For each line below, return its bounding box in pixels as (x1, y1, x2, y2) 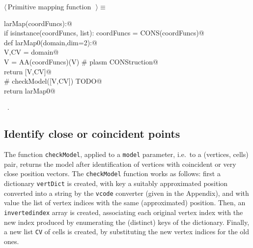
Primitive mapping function (7, 1, 91, 11)
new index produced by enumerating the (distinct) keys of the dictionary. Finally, (4, 217, 250, 227)
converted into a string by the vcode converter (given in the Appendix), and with (4, 187, 249, 198)
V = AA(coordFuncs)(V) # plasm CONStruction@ (4, 56, 158, 66)
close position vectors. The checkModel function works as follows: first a (4, 168, 221, 179)
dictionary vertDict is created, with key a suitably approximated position (4, 178, 228, 188)
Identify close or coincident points (4, 126, 180, 141)
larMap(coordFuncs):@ (4, 18, 72, 28)
